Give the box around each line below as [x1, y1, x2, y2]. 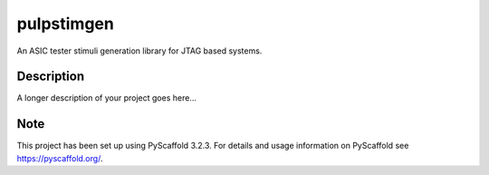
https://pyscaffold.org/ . [16, 152, 103, 163]
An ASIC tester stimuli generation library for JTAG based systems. [16, 45, 263, 56]
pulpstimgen [16, 14, 115, 34]
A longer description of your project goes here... [16, 92, 197, 103]
